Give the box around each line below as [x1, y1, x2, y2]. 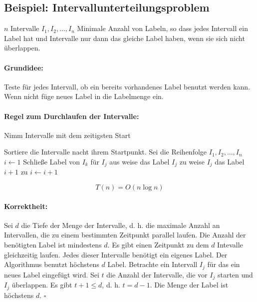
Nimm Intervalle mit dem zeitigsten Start [4, 129, 131, 140]
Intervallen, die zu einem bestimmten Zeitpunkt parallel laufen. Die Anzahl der [4, 229, 246, 240]
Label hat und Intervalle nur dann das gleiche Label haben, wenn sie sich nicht [4, 32, 245, 43]
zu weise [179, 156, 205, 166]
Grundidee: [4, 62, 43, 72]
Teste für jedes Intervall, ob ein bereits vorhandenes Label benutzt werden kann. [4, 81, 251, 91]
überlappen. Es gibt [11, 279, 72, 290]
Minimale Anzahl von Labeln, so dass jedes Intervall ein [77, 23, 248, 33]
